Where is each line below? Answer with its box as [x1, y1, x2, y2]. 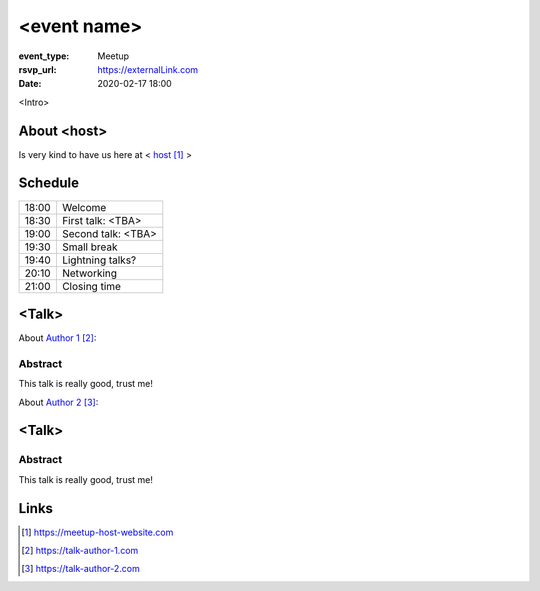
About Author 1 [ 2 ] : [18, 332, 97, 344]
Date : [18, 78, 42, 90]
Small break [61, 240, 118, 254]
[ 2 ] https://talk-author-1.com [21, 545, 139, 557]
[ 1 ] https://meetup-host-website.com [21, 526, 174, 538]
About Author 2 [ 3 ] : [18, 396, 99, 408]
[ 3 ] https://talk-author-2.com [21, 563, 140, 575]
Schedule [18, 175, 80, 192]
